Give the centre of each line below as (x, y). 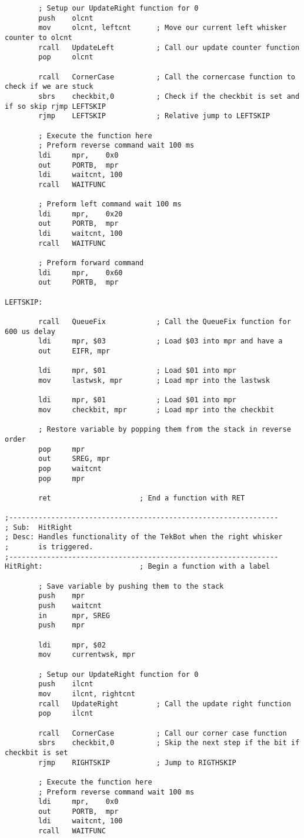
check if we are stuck (49, 87)
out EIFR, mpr (74, 351)
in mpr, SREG (74, 615)
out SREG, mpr (74, 459)
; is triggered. (49, 547)
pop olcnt (66, 57)
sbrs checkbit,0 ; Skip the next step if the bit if (169, 743)
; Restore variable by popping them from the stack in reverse (165, 430)
